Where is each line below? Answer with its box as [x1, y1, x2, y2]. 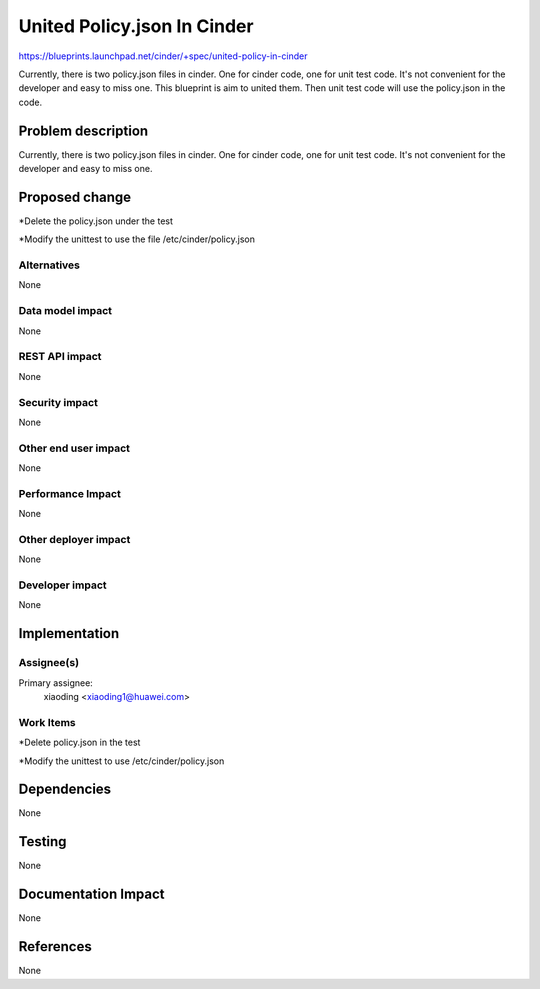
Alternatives [18, 258, 80, 272]
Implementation [18, 625, 120, 642]
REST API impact [18, 350, 102, 364]
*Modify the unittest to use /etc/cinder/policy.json [18, 755, 225, 767]
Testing [18, 833, 67, 850]
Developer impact [18, 578, 107, 592]
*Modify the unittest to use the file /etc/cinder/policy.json [18, 233, 255, 245]
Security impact [18, 395, 99, 409]
